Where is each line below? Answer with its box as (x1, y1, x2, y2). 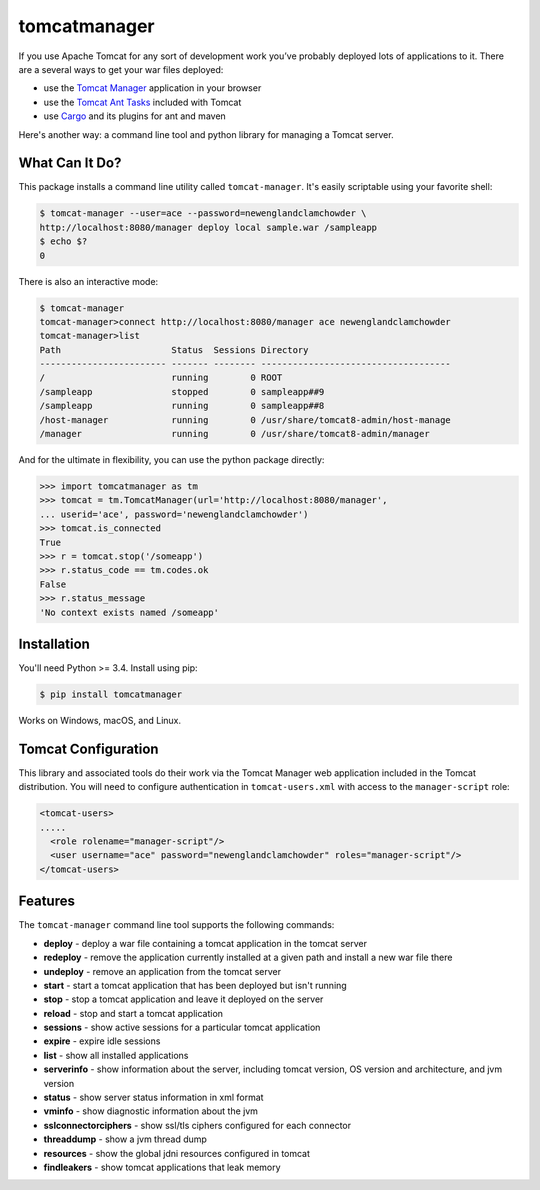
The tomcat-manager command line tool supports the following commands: (18, 919, 335, 931)
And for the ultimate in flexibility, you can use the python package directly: (18, 454, 325, 466)
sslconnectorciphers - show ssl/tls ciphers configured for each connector (43, 1119, 352, 1131)
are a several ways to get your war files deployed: (18, 63, 224, 75)
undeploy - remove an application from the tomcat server (43, 965, 282, 977)
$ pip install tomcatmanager (39, 689, 183, 700)
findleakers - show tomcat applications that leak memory (43, 1161, 281, 1173)
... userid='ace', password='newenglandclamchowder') (39, 508, 309, 520)
